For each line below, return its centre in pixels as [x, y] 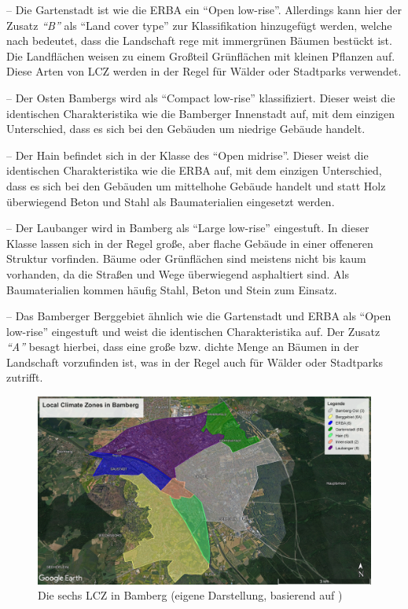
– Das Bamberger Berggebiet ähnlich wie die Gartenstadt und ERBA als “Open [199, 316]
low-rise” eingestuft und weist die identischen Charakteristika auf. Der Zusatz [193, 331]
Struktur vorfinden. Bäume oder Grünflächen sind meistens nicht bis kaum [186, 258]
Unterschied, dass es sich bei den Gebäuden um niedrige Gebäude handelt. [186, 129]
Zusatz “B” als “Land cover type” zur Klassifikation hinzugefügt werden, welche [199, 25]
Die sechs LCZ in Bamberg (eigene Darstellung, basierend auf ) [190, 595]
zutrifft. [25, 377]
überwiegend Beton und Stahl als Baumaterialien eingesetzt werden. [171, 201]
